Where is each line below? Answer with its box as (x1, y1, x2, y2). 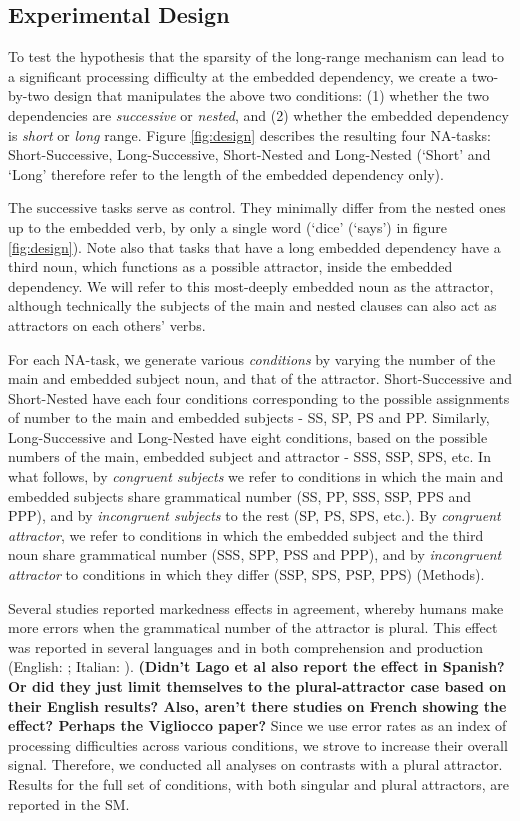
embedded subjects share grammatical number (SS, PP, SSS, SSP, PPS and (8, 485, 472, 506)
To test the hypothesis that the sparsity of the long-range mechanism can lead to (8, 46, 504, 67)
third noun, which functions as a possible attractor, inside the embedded (8, 256, 453, 277)
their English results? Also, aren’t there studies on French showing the (8, 695, 507, 716)
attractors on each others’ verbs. (8, 314, 206, 335)
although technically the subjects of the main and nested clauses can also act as (8, 295, 497, 316)
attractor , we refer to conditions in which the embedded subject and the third (8, 524, 484, 545)
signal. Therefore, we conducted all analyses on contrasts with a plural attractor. (8, 754, 503, 775)
